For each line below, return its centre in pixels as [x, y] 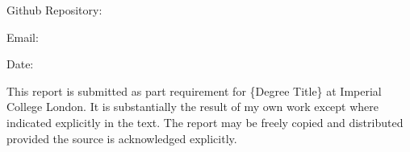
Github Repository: [54, 10]
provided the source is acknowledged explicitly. [122, 138]
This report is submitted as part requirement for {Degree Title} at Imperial [194, 90]
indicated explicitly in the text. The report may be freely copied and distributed [205, 122]
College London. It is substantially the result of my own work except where [193, 107]
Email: [23, 37]
